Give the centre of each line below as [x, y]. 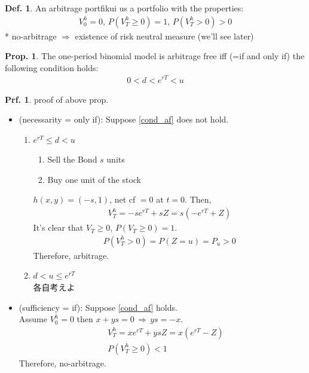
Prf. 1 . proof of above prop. [57, 99]
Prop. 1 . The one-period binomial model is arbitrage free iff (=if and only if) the [155, 56]
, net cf [123, 199]
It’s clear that [58, 227]
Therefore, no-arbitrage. [62, 363]
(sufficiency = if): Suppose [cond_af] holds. [98, 307]
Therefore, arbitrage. [71, 255]
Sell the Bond [72, 159]
